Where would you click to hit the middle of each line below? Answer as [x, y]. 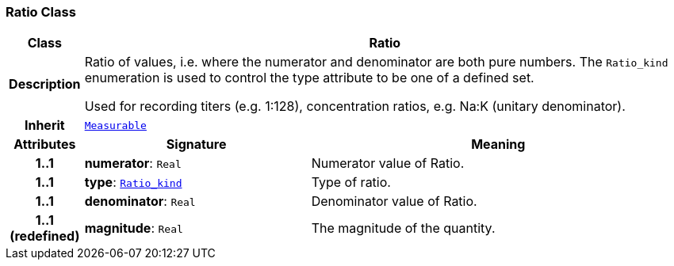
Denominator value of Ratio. [394, 201]
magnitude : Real [134, 228]
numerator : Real [133, 163]
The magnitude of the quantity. [403, 228]
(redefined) [45, 236]
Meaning [498, 144]
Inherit [44, 125]
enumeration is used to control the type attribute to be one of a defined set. [309, 78]
